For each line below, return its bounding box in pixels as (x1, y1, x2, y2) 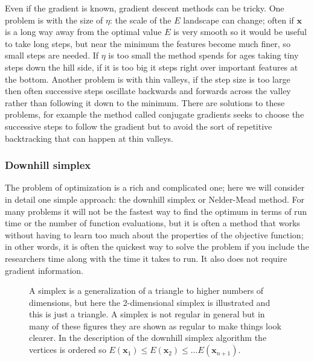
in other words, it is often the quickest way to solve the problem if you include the (5, 240, 309, 253)
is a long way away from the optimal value (5, 25, 162, 38)
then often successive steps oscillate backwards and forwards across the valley (5, 84, 291, 97)
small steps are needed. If (5, 49, 99, 62)
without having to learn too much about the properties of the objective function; (5, 228, 304, 241)
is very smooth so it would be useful (173, 25, 307, 38)
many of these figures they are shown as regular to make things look (29, 319, 281, 332)
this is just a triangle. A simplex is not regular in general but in (29, 308, 265, 320)
